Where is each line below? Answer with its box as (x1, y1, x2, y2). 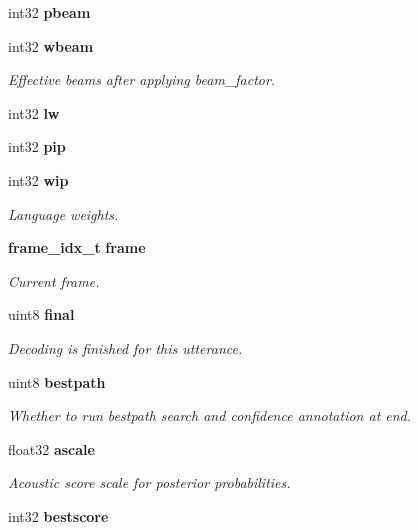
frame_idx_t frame (8, 237, 146, 258)
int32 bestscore (8, 505, 109, 526)
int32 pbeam (8, 2, 91, 22)
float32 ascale (8, 438, 95, 459)
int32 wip (8, 169, 69, 190)
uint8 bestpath (8, 371, 106, 392)
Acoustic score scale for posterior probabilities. (8, 472, 291, 493)
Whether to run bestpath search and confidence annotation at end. (8, 405, 412, 426)
